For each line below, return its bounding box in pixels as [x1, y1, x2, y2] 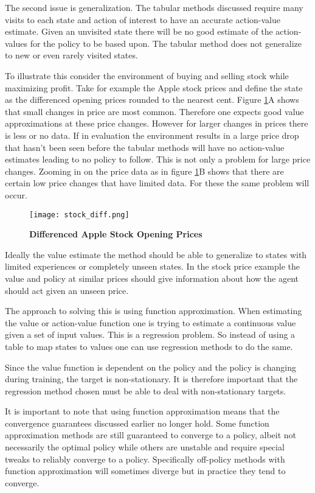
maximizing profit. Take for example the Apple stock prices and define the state [5, 81, 303, 94]
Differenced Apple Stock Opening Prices [29, 228, 202, 240]
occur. [5, 188, 27, 201]
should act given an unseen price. [5, 284, 129, 296]
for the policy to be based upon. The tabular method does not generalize [30, 37, 302, 49]
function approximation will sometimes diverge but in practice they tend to [5, 464, 286, 477]
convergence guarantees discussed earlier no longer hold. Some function [5, 416, 269, 429]
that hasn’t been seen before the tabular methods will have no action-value [5, 141, 285, 153]
